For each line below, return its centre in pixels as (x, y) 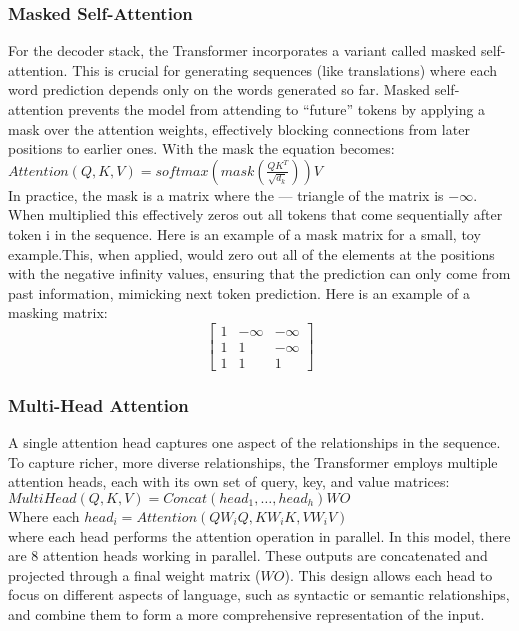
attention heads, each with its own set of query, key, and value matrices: (229, 481)
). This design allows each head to (388, 574)
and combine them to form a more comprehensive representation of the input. (246, 614)
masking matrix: (58, 312)
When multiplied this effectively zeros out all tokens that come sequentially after (255, 214)
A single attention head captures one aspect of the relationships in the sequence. (254, 442)
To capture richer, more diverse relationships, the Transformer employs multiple (253, 461)
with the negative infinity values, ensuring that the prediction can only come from (259, 273)
